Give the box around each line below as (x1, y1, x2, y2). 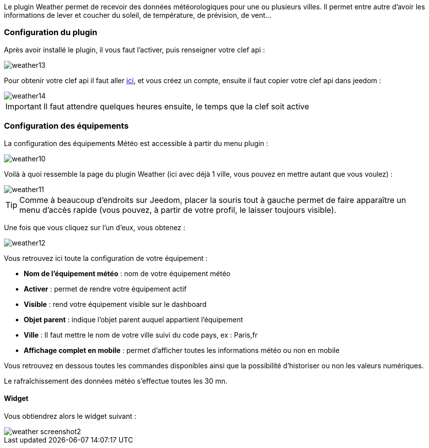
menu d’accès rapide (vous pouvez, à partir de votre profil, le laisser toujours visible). (19, 204, 337, 215)
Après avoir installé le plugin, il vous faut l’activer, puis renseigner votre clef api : (4, 45, 265, 54)
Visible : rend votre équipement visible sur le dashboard (24, 299, 207, 308)
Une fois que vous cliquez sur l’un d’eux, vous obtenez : (4, 223, 185, 232)
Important (5, 101, 42, 111)
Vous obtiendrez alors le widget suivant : (4, 411, 136, 420)
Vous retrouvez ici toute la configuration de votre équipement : (4, 253, 208, 262)
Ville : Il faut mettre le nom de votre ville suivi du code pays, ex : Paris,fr (24, 330, 257, 339)
